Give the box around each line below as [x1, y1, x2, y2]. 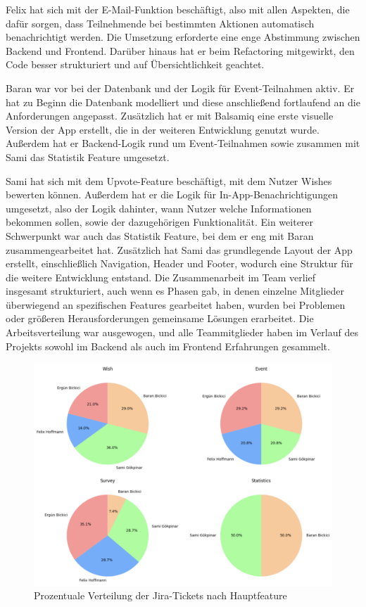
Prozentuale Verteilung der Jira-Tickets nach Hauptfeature [34, 588, 287, 603]
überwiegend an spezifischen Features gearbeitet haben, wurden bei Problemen [6, 297, 346, 312]
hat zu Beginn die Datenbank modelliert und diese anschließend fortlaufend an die [6, 94, 360, 109]
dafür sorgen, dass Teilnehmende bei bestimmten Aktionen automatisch [6, 15, 315, 30]
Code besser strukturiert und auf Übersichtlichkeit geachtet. [6, 57, 265, 72]
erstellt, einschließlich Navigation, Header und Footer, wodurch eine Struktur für [6, 256, 353, 271]
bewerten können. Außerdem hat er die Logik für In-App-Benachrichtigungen [6, 187, 338, 202]
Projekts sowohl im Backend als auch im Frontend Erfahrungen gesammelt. [6, 338, 330, 353]
